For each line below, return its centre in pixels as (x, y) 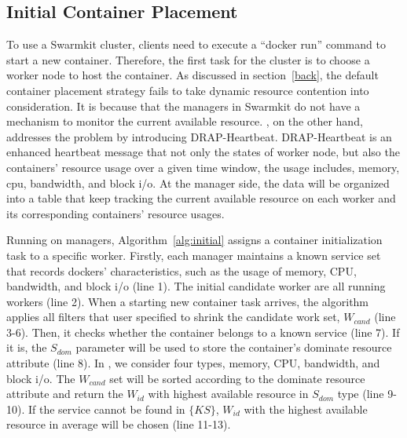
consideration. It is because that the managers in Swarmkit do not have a (183, 106)
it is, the (27, 347)
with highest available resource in (228, 394)
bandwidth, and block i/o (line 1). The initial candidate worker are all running (196, 286)
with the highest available (306, 409)
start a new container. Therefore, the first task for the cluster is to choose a (188, 59)
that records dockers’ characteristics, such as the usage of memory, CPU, (181, 270)
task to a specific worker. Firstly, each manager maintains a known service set (194, 255)
